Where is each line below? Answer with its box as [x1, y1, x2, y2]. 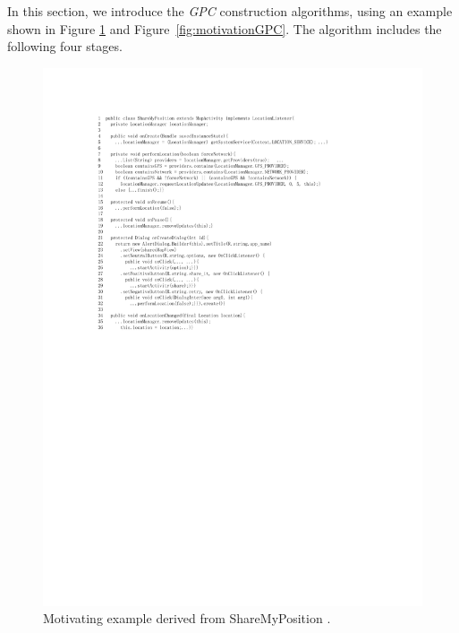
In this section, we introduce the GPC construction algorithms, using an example [7, 2, 453, 20]
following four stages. [7, 37, 123, 56]
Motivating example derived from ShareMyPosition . [43, 609, 331, 628]
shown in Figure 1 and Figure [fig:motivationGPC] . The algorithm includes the [7, 19, 442, 38]
